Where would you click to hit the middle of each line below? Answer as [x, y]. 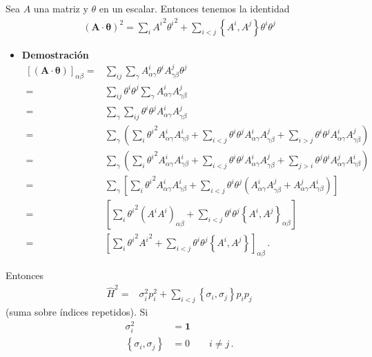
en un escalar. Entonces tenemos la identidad [194, 8]
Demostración [55, 54]
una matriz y [61, 8]
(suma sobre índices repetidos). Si [77, 312]
